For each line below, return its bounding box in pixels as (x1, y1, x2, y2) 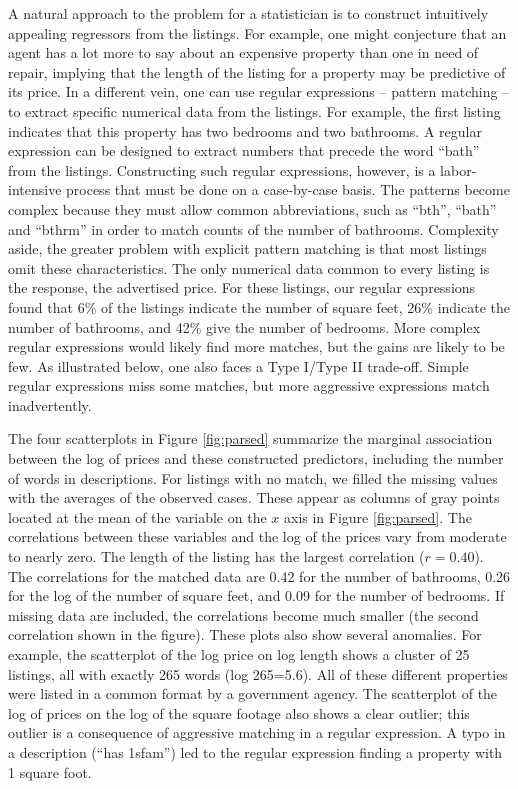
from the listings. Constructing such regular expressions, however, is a (8, 159, 436, 180)
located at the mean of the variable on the (8, 506, 267, 527)
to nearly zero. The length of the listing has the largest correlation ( (8, 546, 425, 567)
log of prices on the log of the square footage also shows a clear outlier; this (8, 702, 470, 723)
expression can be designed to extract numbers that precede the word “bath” (8, 140, 480, 161)
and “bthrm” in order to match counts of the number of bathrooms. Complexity (8, 218, 499, 239)
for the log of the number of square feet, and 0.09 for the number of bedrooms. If (8, 585, 505, 606)
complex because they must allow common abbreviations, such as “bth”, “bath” (8, 198, 497, 219)
